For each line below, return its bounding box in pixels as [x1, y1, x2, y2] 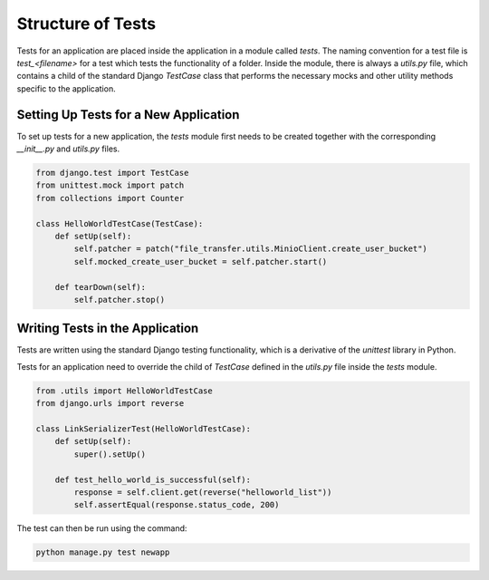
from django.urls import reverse [35, 399, 185, 409]
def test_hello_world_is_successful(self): [54, 474, 251, 485]
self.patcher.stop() [73, 295, 166, 304]
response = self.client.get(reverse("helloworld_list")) [73, 487, 332, 498]
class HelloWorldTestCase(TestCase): [35, 218, 204, 228]
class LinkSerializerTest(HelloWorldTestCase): [35, 423, 251, 434]
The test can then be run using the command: [16, 523, 187, 534]
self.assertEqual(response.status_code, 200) [73, 499, 280, 510]
